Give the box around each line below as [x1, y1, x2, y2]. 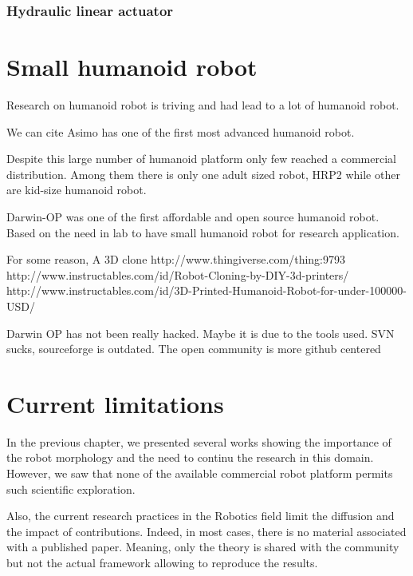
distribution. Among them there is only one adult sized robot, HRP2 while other [6, 165, 400, 182]
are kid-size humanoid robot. [6, 181, 147, 198]
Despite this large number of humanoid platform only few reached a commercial [6, 150, 396, 167]
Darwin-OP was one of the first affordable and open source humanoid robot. [6, 208, 380, 224]
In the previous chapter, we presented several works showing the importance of [6, 433, 391, 450]
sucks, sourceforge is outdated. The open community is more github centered [6, 340, 381, 357]
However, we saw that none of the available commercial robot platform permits [6, 465, 393, 481]
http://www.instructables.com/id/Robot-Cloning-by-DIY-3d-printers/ [6, 266, 349, 283]
